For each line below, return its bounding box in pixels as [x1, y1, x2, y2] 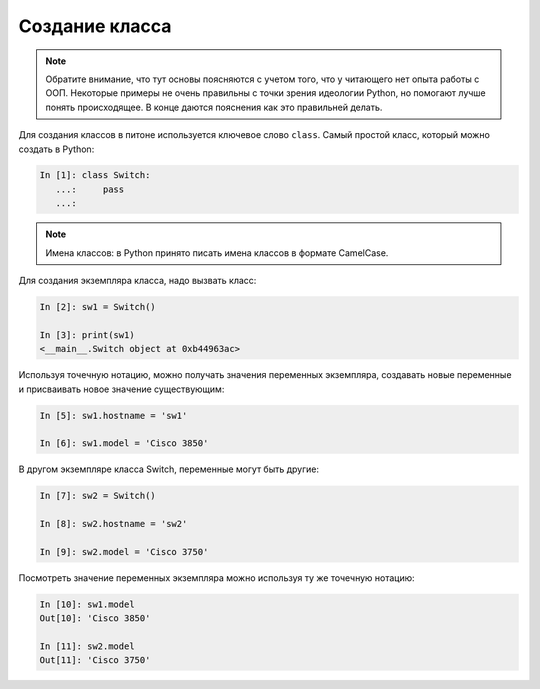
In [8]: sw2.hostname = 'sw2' [39, 518, 188, 530]
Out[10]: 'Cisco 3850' [39, 613, 151, 624]
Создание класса [18, 15, 172, 37]
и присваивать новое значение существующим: [18, 383, 225, 395]
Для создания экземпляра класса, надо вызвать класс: [18, 275, 257, 287]
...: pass [55, 183, 125, 195]
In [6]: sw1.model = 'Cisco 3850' [39, 438, 209, 449]
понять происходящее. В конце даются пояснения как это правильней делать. [45, 101, 383, 113]
